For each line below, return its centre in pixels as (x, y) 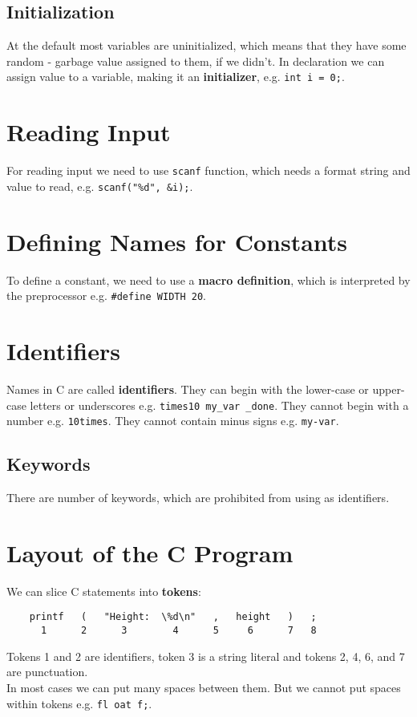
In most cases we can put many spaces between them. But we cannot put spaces (204, 687)
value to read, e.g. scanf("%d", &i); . (100, 186)
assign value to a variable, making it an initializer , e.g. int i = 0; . (176, 77)
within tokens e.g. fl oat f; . (79, 703)
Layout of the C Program (150, 552)
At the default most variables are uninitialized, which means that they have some (206, 45)
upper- (389, 389)
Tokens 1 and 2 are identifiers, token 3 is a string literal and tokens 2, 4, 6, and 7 (206, 656)
